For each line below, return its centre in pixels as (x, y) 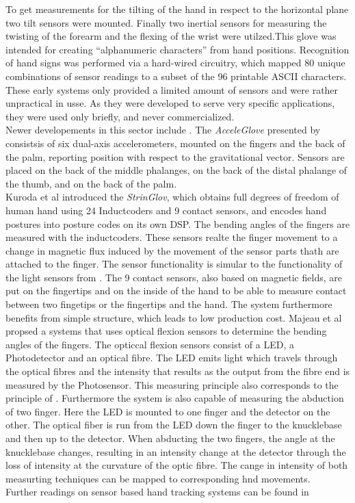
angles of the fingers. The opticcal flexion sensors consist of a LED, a (150, 344)
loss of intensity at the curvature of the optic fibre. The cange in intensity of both (177, 465)
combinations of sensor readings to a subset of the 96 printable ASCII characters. (176, 76)
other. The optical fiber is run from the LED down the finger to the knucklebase (174, 425)
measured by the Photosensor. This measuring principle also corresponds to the (172, 384)
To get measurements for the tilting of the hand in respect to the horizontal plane (177, 9)
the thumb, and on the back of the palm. (91, 183)
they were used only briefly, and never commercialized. (120, 116)
